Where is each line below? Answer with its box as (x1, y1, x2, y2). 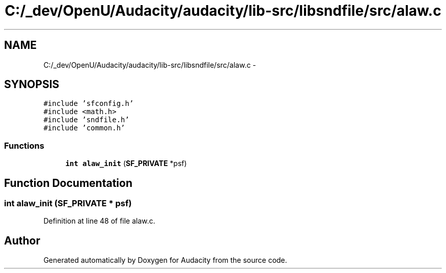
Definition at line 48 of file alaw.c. (43, 216, 155, 226)
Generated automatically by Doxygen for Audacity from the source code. (43, 256, 287, 265)
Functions (4, 140, 44, 151)
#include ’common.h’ (43, 124, 125, 132)
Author (4, 234, 40, 247)
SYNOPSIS (4, 78, 60, 91)
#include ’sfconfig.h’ (43, 99, 134, 108)
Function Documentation (4, 176, 132, 189)
